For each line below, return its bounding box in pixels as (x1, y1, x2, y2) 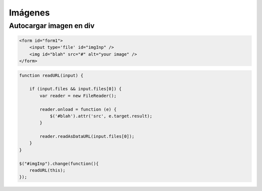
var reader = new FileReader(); (39, 93, 116, 98)
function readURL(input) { (19, 73, 83, 78)
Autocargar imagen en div (9, 21, 95, 30)
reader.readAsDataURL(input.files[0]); (39, 134, 134, 139)
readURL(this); (29, 168, 65, 173)
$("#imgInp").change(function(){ (19, 160, 99, 166)
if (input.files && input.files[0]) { (29, 86, 122, 92)
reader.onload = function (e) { (39, 107, 116, 112)
